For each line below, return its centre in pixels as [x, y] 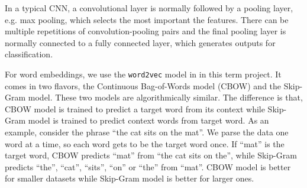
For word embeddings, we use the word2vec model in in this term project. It [143, 74]
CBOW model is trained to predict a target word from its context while [135, 108]
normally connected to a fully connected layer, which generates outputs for [140, 42]
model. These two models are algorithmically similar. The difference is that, [165, 97]
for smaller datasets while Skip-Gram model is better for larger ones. [130, 178]
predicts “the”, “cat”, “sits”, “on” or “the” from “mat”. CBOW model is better [148, 166]
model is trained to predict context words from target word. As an [148, 120]
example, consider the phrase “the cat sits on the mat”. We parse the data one [147, 132]
